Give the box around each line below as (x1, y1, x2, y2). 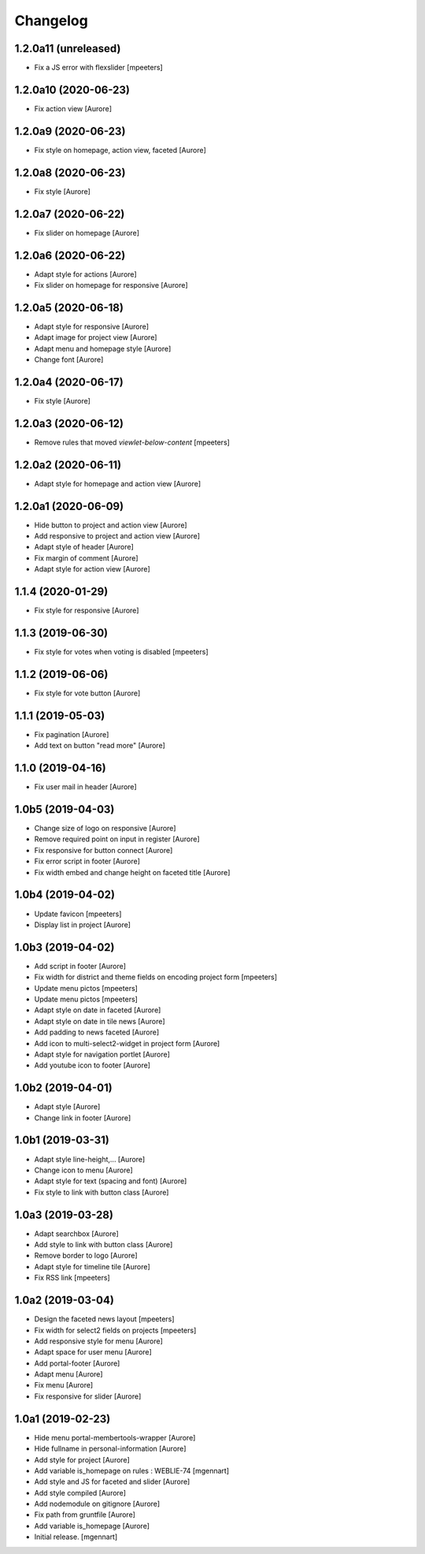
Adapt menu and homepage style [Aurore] (34, 344, 172, 353)
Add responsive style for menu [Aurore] (34, 1336, 163, 1346)
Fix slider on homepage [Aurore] (34, 228, 140, 237)
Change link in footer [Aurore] (34, 1112, 131, 1123)
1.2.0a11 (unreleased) (14, 42, 121, 55)
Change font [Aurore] (34, 355, 104, 364)
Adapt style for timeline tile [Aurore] (34, 1261, 151, 1271)
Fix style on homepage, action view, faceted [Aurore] (34, 145, 206, 155)
